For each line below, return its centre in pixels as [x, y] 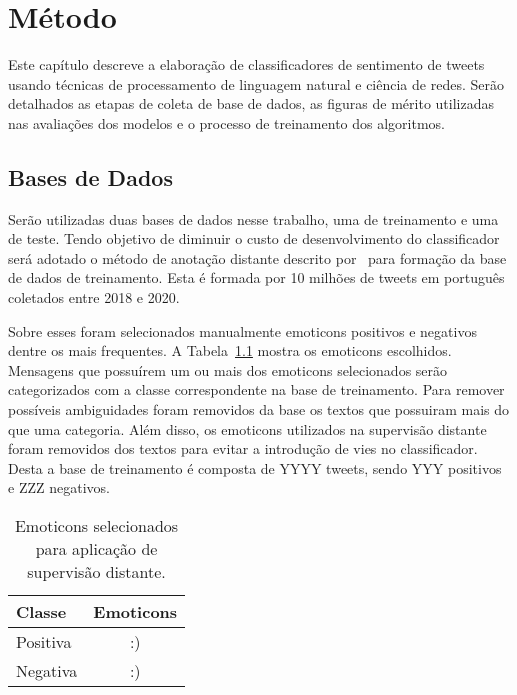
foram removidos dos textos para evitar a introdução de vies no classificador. [243, 448]
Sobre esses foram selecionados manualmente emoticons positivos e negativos [242, 330]
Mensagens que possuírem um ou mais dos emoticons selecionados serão [228, 369]
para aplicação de [96, 549]
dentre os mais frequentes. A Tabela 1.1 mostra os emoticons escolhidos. [230, 350]
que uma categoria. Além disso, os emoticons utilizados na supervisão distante [247, 428]
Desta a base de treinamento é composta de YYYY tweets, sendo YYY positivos [255, 467]
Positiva [44, 642]
